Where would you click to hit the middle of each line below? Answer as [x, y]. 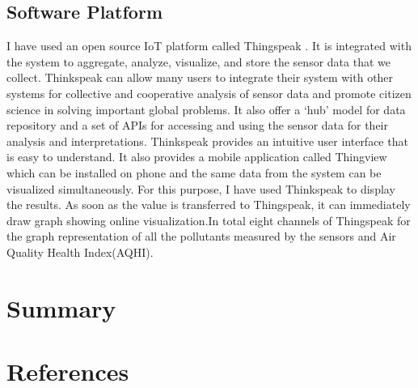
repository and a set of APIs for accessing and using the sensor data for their [197, 125]
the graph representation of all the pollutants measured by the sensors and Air [201, 236]
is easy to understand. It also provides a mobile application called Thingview [197, 157]
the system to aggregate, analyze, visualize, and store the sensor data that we [198, 61]
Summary [61, 307]
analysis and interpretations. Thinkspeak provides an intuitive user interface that [207, 141]
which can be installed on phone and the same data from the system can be [194, 172]
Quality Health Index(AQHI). [80, 252]
